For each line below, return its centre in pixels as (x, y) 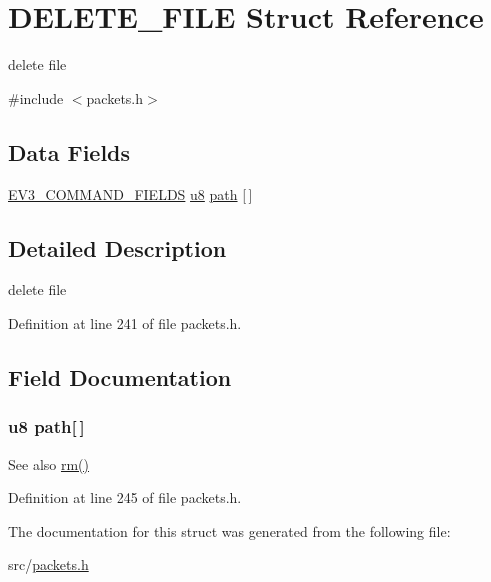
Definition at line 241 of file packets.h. (125, 322)
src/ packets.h (48, 564)
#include (36, 97)
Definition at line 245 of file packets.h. (125, 497)
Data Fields (69, 151)
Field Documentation (120, 376)
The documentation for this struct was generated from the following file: (229, 530)
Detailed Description (117, 247)
